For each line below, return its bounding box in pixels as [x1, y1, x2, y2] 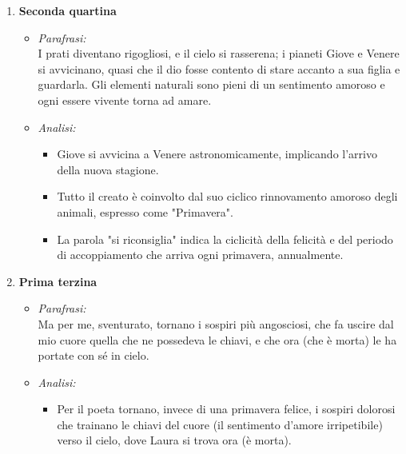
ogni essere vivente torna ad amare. [38, 91, 212, 108]
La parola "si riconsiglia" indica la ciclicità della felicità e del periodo [57, 230, 393, 247]
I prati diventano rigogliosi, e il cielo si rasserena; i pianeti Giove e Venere [38, 45, 400, 62]
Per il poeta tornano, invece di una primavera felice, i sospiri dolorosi [57, 400, 396, 417]
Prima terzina [18, 273, 98, 289]
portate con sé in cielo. [38, 347, 149, 364]
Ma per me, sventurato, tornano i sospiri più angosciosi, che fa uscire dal [38, 315, 394, 332]
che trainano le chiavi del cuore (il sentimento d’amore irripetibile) [57, 416, 383, 432]
